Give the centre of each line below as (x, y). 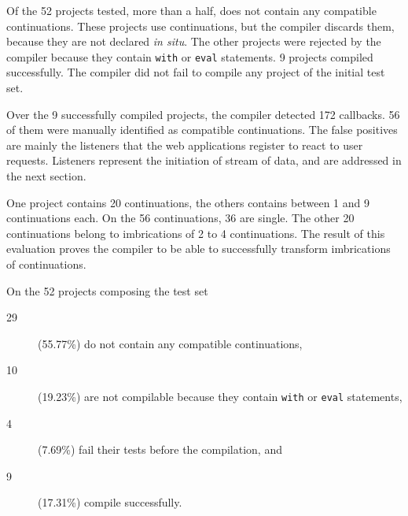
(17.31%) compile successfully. (110, 502)
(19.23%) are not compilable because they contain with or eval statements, (220, 396)
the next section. (46, 176)
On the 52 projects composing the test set (107, 290)
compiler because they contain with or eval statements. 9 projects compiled (190, 56)
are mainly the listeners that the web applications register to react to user (185, 145)
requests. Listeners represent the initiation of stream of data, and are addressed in (204, 160)
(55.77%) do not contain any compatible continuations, (170, 343)
